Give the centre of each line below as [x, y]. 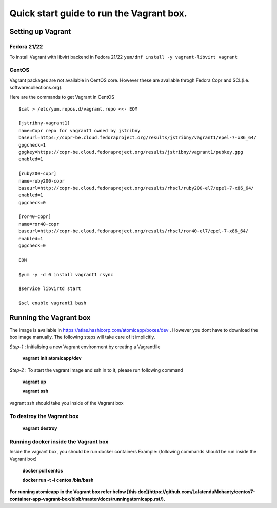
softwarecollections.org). [36, 87]
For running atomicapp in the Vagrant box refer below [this [73, 492]
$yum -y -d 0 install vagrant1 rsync [66, 274]
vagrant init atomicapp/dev [52, 358]
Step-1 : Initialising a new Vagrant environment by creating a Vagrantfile [85, 347]
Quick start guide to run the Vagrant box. [98, 13]
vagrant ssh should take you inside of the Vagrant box [66, 403]
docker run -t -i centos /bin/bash [58, 480]
